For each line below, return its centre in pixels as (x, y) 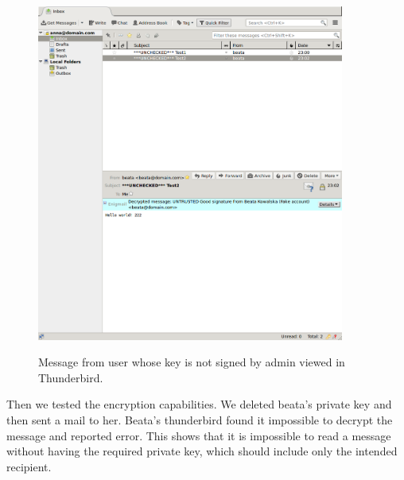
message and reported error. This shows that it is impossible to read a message (199, 435)
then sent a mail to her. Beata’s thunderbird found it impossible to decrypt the (200, 420)
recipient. (29, 466)
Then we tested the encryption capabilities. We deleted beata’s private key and (199, 404)
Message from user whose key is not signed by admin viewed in (192, 362)
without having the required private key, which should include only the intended (202, 451)
